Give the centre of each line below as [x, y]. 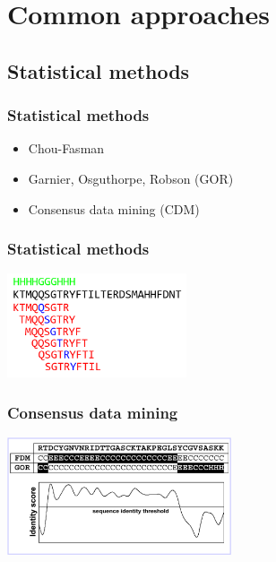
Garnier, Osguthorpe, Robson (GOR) [131, 178]
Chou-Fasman [66, 148]
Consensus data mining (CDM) [114, 208]
